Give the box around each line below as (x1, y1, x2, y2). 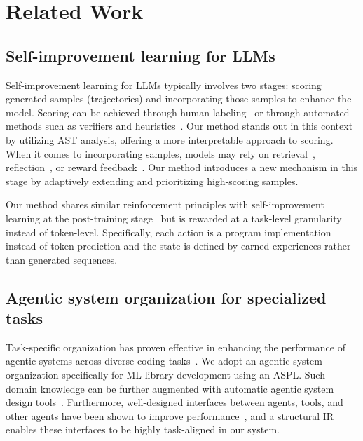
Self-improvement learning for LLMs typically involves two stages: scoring (6, 77, 322, 92)
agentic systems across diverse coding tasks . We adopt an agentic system (6, 353, 322, 368)
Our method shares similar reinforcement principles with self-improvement (6, 197, 324, 212)
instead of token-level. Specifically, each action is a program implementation (6, 224, 331, 239)
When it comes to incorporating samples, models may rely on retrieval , (6, 146, 315, 161)
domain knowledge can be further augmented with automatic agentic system (6, 381, 334, 395)
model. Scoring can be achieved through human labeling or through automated (6, 104, 350, 119)
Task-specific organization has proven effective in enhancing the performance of (6, 339, 345, 354)
